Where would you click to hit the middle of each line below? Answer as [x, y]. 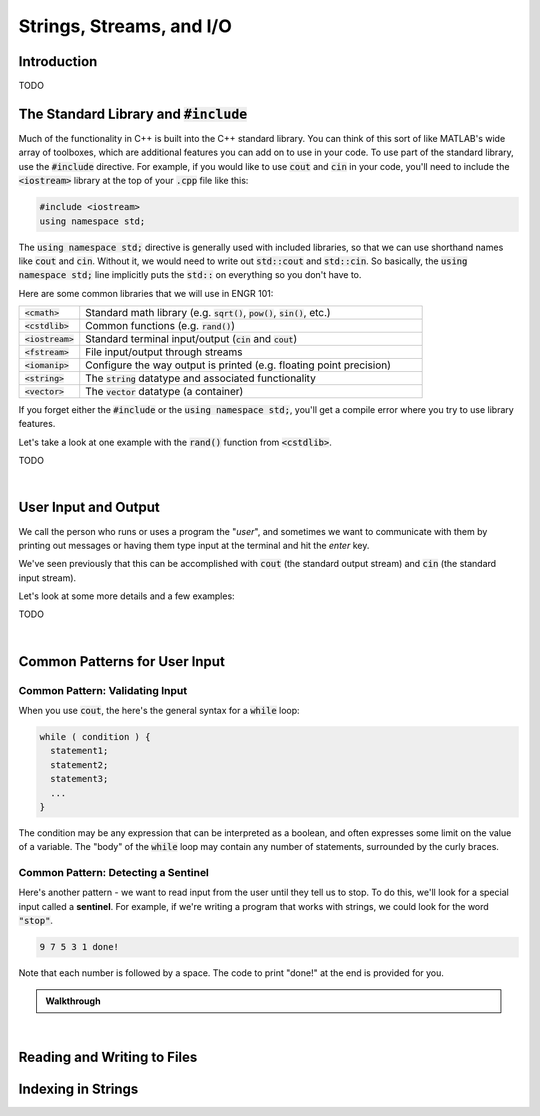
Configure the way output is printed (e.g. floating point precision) [238, 365]
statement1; [79, 751]
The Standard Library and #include [133, 113]
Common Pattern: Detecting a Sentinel [114, 873]
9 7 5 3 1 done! [79, 947]
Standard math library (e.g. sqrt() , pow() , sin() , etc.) [208, 313]
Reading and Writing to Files [108, 1056]
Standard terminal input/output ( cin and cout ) [191, 339]
